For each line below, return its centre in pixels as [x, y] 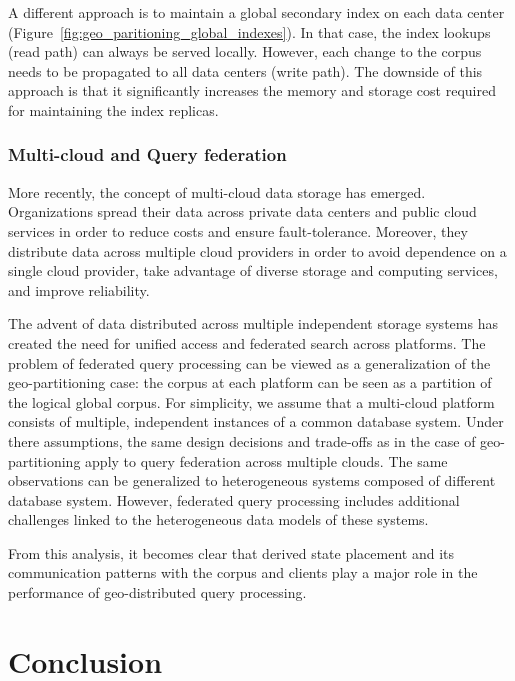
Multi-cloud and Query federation [147, 154]
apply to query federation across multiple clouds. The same [266, 460]
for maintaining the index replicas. [113, 109]
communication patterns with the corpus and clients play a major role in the [243, 572]
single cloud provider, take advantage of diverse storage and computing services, [253, 270]
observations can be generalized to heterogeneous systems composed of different [252, 480]
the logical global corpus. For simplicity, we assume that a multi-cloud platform [251, 401]
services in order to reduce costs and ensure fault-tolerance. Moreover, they [238, 230]
